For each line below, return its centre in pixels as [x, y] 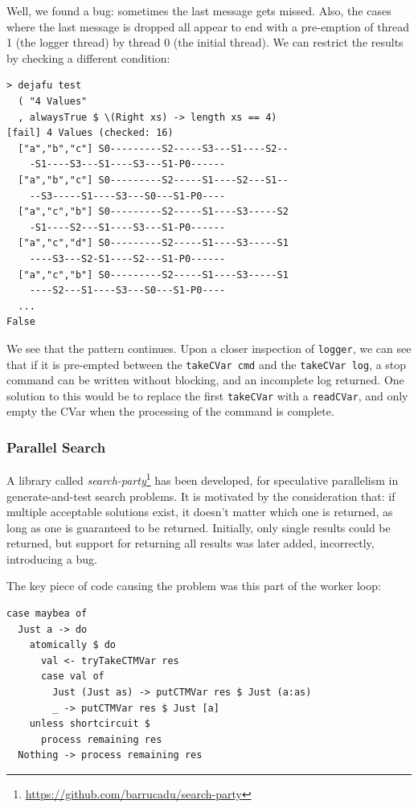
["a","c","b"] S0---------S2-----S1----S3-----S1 [153, 275]
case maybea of [47, 614]
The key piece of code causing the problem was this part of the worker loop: [194, 586]
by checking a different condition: [88, 57]
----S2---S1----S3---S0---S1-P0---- [127, 291]
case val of [72, 677]
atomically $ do [73, 645]
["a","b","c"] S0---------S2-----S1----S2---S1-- [153, 180]
